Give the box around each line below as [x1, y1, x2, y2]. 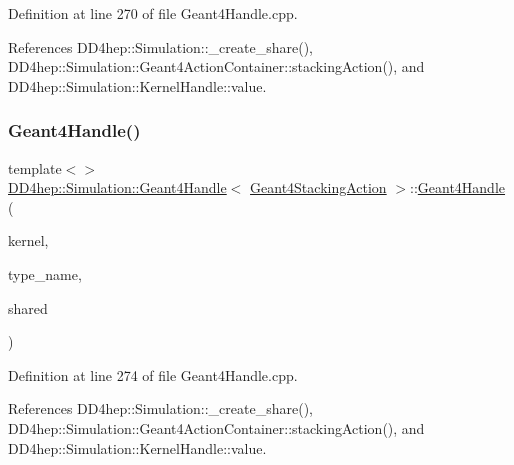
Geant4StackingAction [250, 177, 387, 198]
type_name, [8, 263, 82, 284]
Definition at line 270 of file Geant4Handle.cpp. [8, 3, 298, 23]
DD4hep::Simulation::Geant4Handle [8, 177, 227, 198]
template [8, 157, 62, 178]
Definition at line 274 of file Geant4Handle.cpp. [8, 364, 298, 385]
